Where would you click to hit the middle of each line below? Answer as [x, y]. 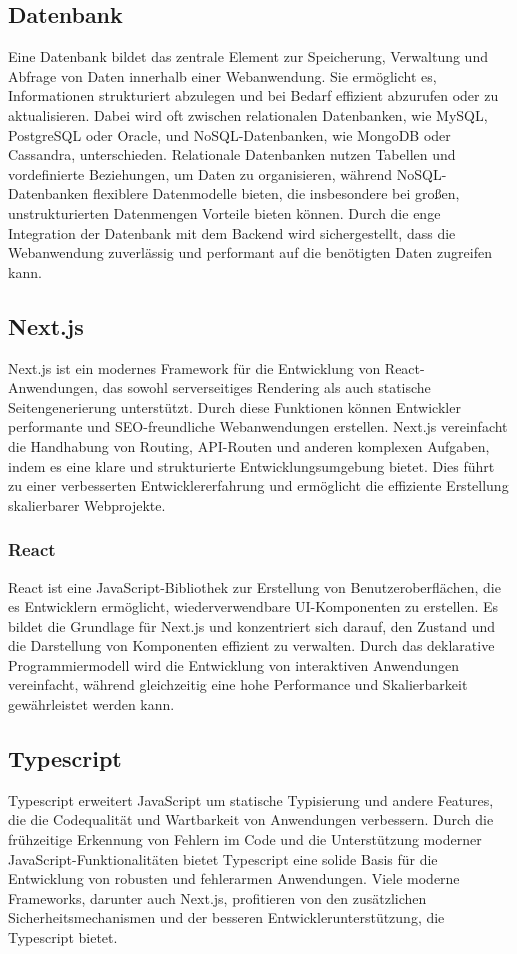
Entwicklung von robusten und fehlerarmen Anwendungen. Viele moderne [234, 878]
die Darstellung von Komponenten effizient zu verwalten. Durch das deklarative [251, 645]
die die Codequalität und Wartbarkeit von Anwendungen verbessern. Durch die [251, 819]
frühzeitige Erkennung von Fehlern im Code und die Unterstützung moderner [245, 839]
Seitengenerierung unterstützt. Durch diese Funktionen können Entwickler [234, 406]
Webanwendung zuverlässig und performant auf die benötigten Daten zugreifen [250, 252]
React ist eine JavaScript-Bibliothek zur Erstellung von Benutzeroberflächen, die [254, 586]
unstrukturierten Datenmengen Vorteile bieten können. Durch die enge [224, 212]
